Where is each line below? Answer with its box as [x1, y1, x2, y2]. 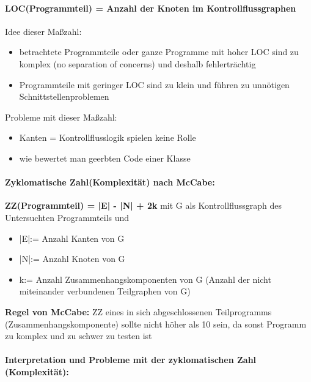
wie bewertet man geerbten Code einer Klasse [19, 151, 191, 164]
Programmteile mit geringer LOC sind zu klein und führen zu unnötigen [19, 78, 290, 91]
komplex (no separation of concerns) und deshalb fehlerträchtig [19, 57, 256, 70]
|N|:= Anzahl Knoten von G [19, 252, 125, 265]
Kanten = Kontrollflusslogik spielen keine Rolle [19, 131, 196, 144]
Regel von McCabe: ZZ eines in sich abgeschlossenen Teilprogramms [5, 305, 272, 318]
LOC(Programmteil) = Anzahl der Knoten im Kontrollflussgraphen [5, 1, 296, 14]
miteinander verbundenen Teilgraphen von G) [19, 285, 191, 298]
